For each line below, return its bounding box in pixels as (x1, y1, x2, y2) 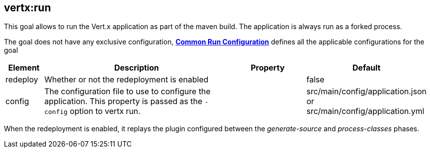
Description (114, 63, 159, 73)
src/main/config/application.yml (306, 106, 425, 116)
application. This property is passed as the (44, 96, 203, 107)
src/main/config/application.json (306, 86, 427, 97)
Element (8, 63, 40, 73)
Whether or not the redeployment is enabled (44, 75, 209, 85)
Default (352, 63, 381, 73)
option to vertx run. (70, 106, 141, 116)
